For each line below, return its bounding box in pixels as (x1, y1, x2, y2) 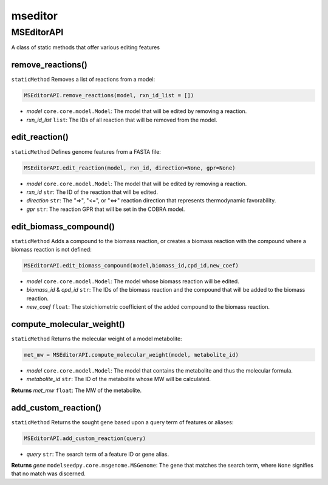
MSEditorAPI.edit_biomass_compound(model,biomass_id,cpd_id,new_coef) (24, 262, 239, 269)
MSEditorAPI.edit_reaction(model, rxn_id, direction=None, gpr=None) (24, 164, 236, 171)
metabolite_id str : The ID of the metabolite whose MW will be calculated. (26, 376, 211, 383)
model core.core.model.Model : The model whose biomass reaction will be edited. (26, 277, 239, 285)
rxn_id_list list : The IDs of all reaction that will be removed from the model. (26, 116, 217, 123)
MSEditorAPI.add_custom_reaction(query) (24, 435, 146, 442)
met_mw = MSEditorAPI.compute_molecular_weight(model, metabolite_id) (24, 351, 239, 359)
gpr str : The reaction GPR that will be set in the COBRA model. (26, 205, 185, 213)
